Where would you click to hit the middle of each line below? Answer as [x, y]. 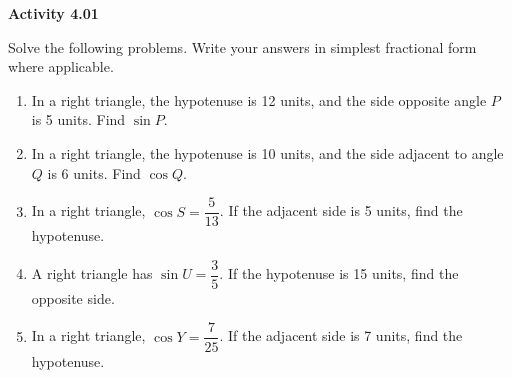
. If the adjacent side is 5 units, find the [341, 210]
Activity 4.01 [53, 13]
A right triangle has [92, 273]
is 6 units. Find [94, 172]
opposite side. [73, 297]
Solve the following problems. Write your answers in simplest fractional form [242, 46]
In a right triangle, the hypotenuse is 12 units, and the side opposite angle [259, 99]
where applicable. [61, 66]
